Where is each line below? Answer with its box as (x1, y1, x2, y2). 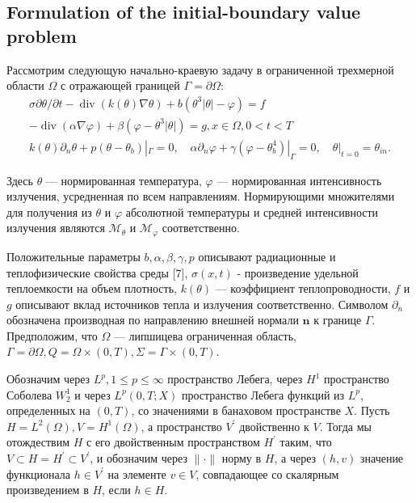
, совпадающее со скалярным (195, 465, 339, 482)
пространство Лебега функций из (181, 386, 345, 403)
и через (74, 386, 111, 403)
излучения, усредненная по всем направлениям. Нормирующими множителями (6, 188, 395, 205)
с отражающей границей (60, 77, 180, 94)
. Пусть (354, 402, 390, 419)
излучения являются (6, 219, 105, 236)
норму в (221, 450, 262, 467)
